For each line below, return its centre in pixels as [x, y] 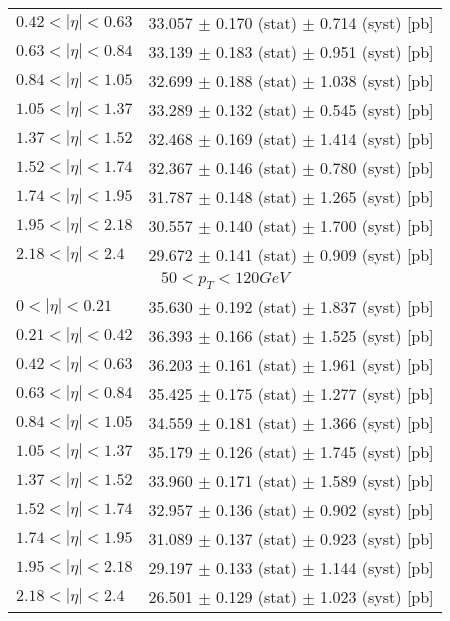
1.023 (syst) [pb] [377, 597]
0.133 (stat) [256, 568]
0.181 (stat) [256, 423]
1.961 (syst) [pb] [377, 365]
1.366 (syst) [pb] [377, 423]
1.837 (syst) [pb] [377, 307]
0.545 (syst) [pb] [377, 109]
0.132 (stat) [256, 109]
